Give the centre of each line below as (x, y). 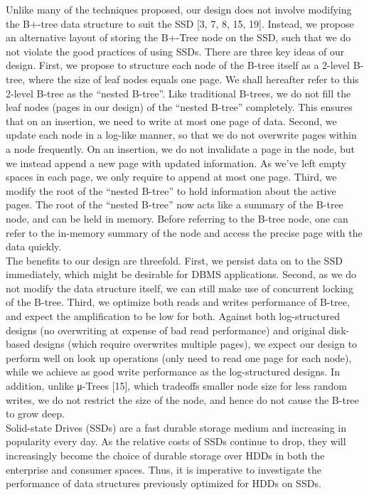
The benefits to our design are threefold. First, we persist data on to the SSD (174, 260)
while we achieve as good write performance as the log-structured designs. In (173, 372)
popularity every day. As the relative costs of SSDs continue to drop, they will (176, 441)
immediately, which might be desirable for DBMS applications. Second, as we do (181, 274)
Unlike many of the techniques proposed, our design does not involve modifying (179, 9)
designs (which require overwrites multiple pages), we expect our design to (195, 344)
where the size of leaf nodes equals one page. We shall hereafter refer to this (193, 79)
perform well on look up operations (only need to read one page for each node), (179, 357)
